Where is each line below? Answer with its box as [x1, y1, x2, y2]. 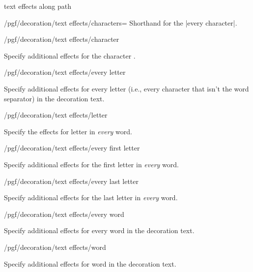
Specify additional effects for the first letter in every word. [4, 159, 179, 169]
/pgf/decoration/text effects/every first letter [4, 143, 140, 153]
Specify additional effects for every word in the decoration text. [4, 225, 195, 236]
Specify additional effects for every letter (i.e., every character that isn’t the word [4, 83, 249, 93]
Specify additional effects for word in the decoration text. [4, 258, 176, 269]
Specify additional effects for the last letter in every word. [4, 192, 178, 203]
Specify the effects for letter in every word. [4, 126, 132, 136]
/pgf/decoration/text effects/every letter [4, 67, 126, 77]
